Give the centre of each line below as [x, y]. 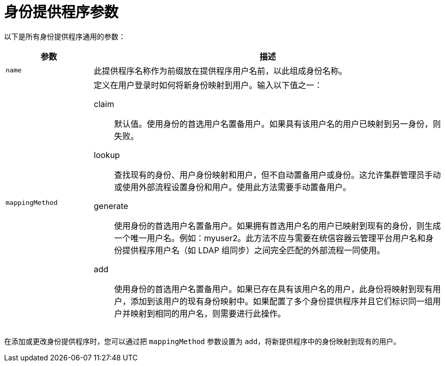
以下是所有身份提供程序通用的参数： [65, 36]
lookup [107, 155]
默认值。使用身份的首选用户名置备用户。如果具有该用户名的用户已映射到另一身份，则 [277, 124]
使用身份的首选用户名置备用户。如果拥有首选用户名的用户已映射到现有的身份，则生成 [277, 226]
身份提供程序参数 [61, 12]
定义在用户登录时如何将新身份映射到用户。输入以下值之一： [208, 85]
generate [111, 206]
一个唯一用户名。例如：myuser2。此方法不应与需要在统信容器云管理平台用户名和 [270, 238]
